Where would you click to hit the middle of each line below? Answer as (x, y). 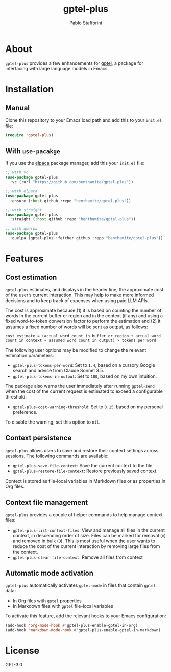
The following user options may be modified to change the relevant (76, 350)
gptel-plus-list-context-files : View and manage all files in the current (89, 530)
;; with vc (17, 172)
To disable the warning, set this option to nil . (53, 422)
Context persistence (39, 438)
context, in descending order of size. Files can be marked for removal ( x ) (89, 535)
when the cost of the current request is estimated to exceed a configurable (84, 391)
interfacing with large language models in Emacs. (57, 68)
